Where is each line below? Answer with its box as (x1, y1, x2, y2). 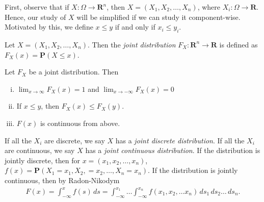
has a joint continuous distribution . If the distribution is (85, 145, 260, 156)
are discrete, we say (44, 135, 105, 145)
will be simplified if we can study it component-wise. (76, 11, 241, 22)
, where (197, 2, 221, 12)
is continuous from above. (40, 117, 120, 128)
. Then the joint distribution (88, 39, 176, 49)
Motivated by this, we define (5, 21, 93, 32)
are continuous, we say (5, 145, 75, 156)
